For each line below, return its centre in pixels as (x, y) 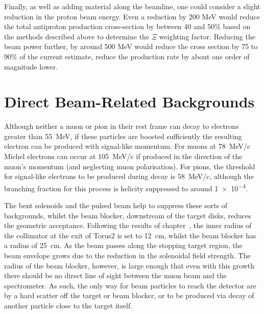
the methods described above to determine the (77, 36)
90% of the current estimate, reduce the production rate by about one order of (127, 56)
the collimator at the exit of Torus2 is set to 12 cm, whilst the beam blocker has (130, 235)
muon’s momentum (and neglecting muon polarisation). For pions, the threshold (130, 166)
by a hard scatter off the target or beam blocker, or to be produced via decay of (129, 295)
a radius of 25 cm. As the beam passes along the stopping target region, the (123, 245)
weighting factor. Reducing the (207, 36)
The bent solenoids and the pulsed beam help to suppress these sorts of (116, 205)
